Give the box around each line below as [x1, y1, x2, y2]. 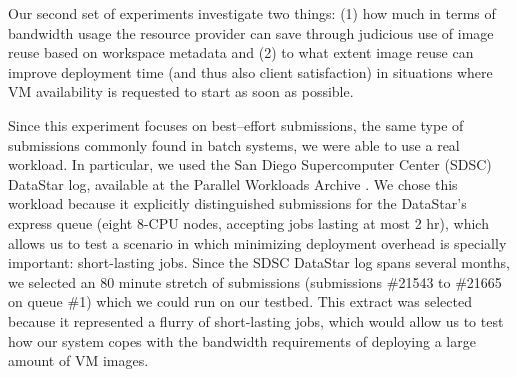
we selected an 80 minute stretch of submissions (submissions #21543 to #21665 [8, 271, 502, 292]
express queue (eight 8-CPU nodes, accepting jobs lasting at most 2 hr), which [8, 212, 489, 233]
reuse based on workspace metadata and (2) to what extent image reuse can [8, 42, 474, 63]
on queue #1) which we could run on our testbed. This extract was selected [8, 291, 472, 312]
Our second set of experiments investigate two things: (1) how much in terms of [8, 3, 496, 23]
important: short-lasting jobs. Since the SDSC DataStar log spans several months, [8, 252, 510, 273]
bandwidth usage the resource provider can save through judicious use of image [8, 22, 494, 43]
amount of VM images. [8, 350, 149, 371]
